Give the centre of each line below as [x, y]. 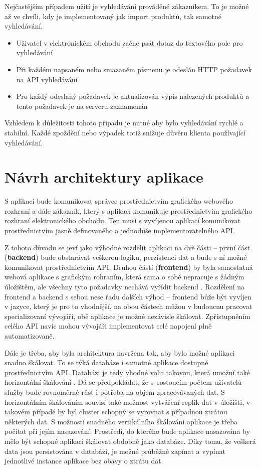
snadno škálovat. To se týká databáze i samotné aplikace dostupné [106, 362]
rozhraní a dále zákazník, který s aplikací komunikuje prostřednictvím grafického [128, 210]
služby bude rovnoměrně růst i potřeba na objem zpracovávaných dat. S [115, 392]
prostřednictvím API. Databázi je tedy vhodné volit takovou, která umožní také [127, 372]
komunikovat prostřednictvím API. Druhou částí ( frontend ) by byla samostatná [129, 267]
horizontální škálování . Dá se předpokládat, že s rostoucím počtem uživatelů [123, 382]
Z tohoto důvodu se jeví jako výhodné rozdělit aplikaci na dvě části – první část [127, 247]
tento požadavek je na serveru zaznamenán [82, 106]
